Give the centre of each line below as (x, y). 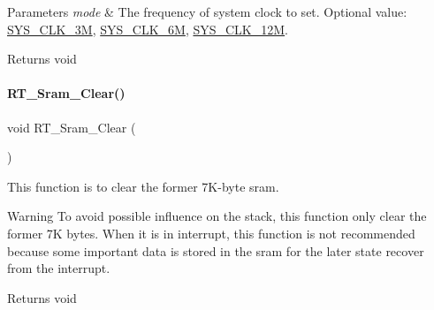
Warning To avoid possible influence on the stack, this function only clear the (217, 216)
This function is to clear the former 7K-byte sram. (143, 186)
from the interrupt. (59, 268)
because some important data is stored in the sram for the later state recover (216, 250)
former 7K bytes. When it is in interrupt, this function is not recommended (211, 233)
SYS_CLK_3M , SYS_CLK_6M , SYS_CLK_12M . (148, 29)
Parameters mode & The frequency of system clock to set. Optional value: (207, 11)
